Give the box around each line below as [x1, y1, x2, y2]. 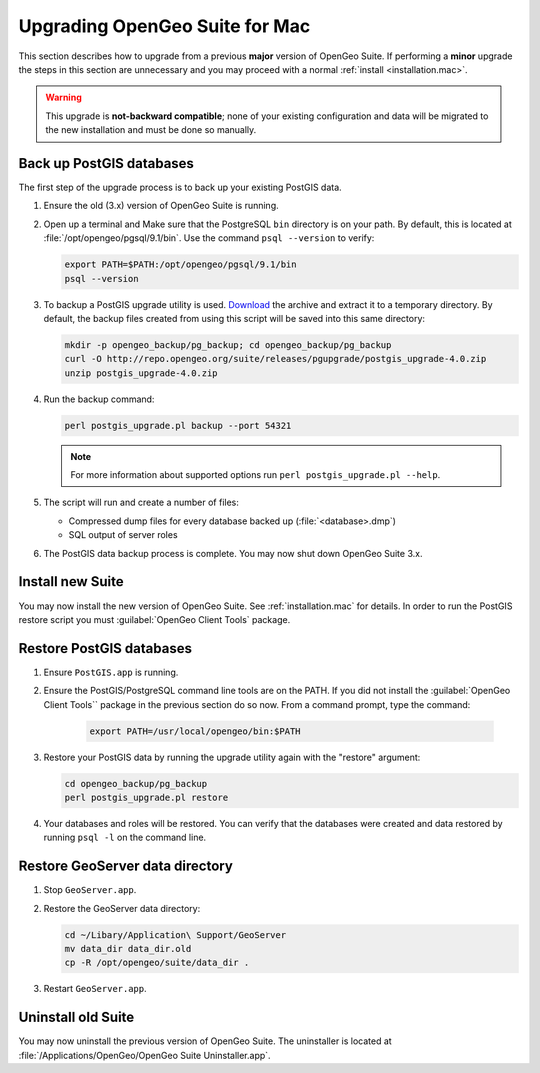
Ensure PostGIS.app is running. [43, 666, 179, 678]
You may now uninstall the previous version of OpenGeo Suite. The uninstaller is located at [18, 1035, 392, 1047]
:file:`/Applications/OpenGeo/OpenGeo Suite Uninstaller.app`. [18, 1049, 271, 1061]
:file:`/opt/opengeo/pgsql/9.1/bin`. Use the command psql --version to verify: [43, 232, 375, 244]
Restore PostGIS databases [18, 640, 192, 657]
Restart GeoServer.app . [43, 983, 147, 995]
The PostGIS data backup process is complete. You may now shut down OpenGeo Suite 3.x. [43, 547, 423, 559]
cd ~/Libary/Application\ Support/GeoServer [64, 929, 287, 940]
